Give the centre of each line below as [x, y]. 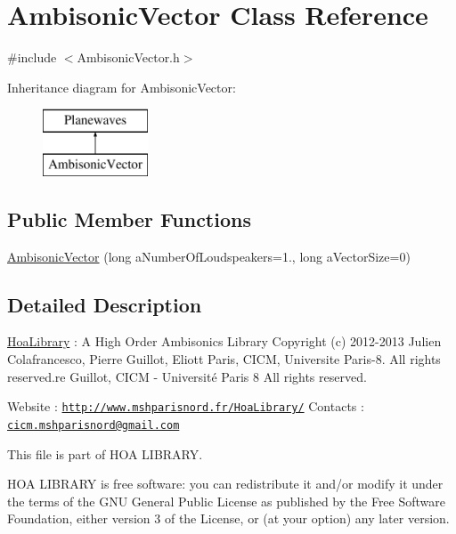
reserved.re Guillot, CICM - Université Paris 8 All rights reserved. [187, 376]
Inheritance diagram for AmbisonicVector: [122, 87]
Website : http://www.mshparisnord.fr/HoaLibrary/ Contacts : [186, 406]
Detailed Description [105, 304]
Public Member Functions [129, 218]
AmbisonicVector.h [128, 57]
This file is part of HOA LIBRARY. [105, 453]
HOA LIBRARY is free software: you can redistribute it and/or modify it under [225, 484]
